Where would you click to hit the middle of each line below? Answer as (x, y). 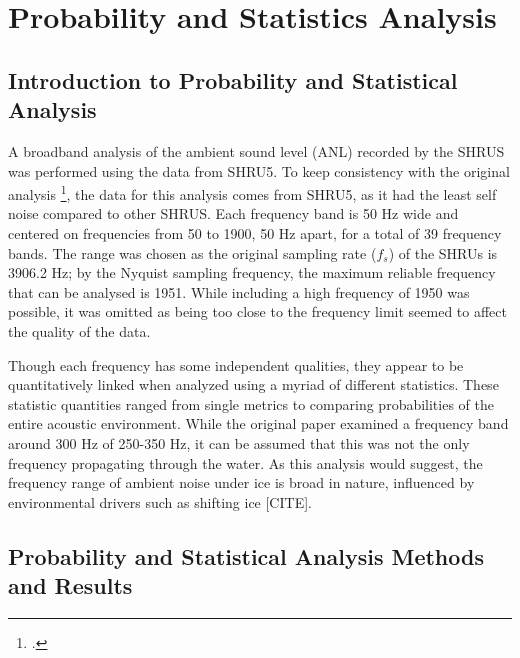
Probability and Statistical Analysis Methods (246, 555)
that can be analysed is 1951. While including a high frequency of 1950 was (239, 291)
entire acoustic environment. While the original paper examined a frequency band (258, 423)
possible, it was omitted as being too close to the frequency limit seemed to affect (257, 311)
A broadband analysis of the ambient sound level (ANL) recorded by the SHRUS (256, 150)
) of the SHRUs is (443, 252)
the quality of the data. (79, 330)
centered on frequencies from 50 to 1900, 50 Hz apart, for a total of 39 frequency (255, 233)
